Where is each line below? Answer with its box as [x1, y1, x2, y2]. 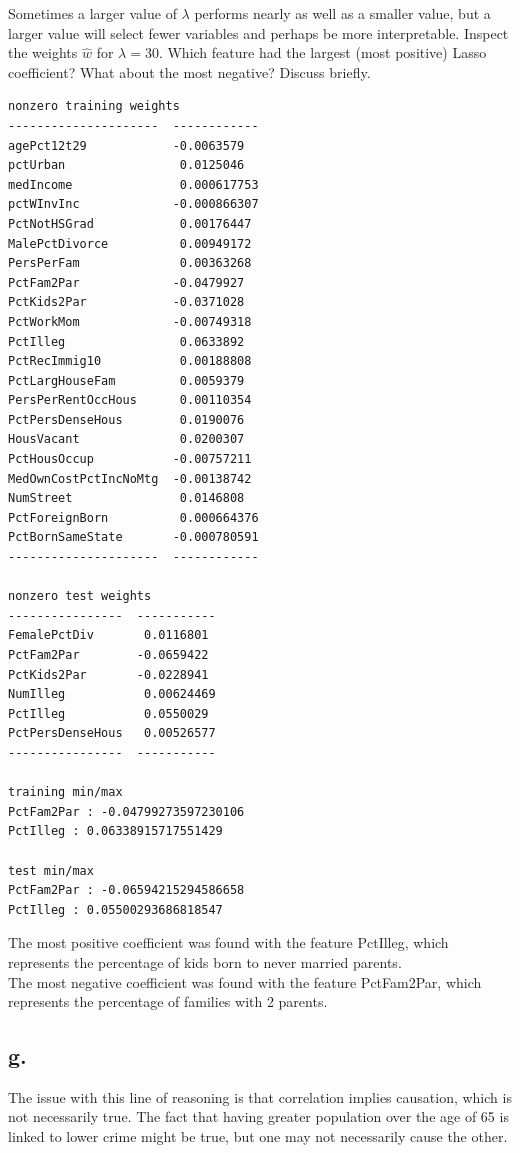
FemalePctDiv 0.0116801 [8, 628, 209, 643]
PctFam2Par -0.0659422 [8, 648, 209, 662]
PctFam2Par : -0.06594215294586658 [8, 883, 245, 898]
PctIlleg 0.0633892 [8, 334, 245, 349]
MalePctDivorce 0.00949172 [8, 236, 252, 251]
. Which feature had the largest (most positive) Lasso [158, 42, 487, 63]
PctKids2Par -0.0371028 [8, 295, 245, 310]
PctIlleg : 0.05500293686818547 [8, 902, 223, 917]
